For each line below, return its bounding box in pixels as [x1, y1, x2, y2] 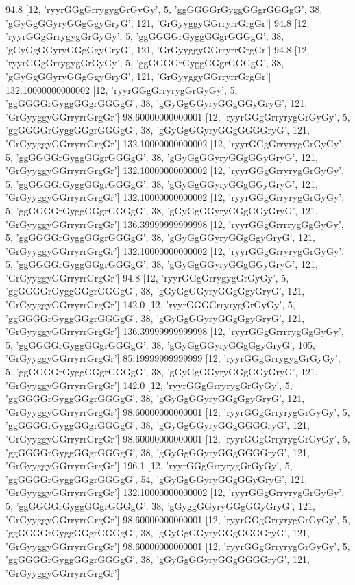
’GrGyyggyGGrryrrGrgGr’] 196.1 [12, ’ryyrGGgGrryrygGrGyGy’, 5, [5, 458, 293, 473]
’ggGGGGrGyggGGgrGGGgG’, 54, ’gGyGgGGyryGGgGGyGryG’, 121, [5, 471, 308, 486]
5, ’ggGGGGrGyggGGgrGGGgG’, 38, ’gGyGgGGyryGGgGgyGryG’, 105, [5, 337, 315, 351]
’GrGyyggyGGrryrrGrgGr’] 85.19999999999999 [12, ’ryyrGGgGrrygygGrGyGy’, [5, 351, 341, 365]
